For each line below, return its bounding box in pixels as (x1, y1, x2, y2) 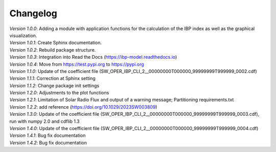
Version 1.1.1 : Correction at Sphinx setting (9, 75, 96, 82)
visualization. (9, 32, 37, 38)
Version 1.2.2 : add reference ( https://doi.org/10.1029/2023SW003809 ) (9, 104, 157, 110)
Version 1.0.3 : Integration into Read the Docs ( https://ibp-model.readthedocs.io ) (9, 54, 177, 60)
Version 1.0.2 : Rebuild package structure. (9, 46, 96, 53)
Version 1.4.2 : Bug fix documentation (9, 139, 87, 145)
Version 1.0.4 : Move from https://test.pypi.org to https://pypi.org (9, 61, 144, 67)
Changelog (9, 8, 57, 19)
